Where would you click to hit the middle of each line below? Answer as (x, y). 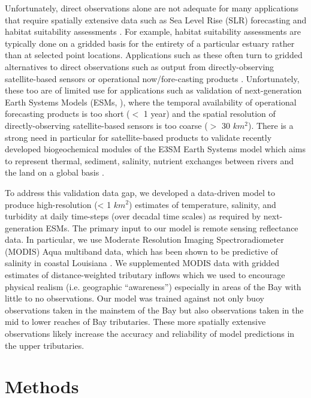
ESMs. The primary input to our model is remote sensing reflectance (172, 227)
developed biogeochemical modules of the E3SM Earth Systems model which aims (155, 149)
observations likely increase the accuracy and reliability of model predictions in (150, 334)
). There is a (271, 125)
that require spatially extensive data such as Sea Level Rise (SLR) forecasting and (156, 19)
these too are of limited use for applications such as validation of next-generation (153, 90)
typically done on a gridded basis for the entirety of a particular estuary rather (150, 43)
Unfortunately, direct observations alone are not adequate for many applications (152, 8)
